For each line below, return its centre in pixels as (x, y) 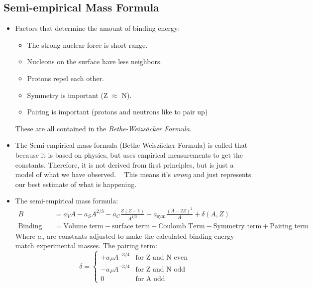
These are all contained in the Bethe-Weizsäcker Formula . (103, 128)
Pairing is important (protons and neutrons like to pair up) (117, 112)
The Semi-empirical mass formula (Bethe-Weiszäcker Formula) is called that (131, 145)
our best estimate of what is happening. (76, 184)
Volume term (83, 226)
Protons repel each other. (65, 78)
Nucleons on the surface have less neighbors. (95, 61)
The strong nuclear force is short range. (87, 45)
